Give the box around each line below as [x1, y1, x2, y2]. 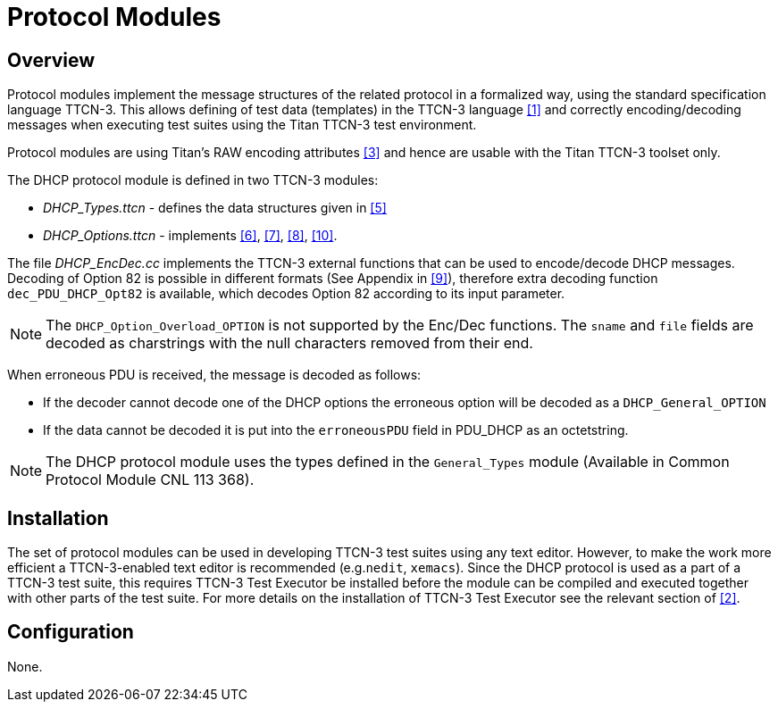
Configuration [7, 621, 134, 644]
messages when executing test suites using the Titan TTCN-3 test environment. [7, 117, 477, 133]
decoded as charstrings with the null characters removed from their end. [46, 334, 533, 353]
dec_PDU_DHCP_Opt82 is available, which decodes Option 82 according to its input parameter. [7, 286, 565, 302]
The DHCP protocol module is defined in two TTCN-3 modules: [7, 172, 379, 188]
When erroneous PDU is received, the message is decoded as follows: [7, 367, 422, 383]
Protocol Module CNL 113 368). [46, 471, 255, 489]
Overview [7, 48, 96, 71]
